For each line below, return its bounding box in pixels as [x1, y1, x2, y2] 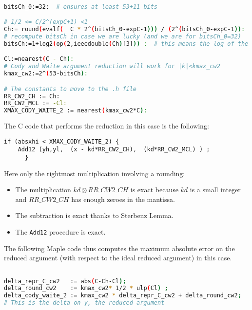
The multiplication [15, 184, 71, 195]
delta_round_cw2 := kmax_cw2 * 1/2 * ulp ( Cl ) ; [4, 285, 168, 292]
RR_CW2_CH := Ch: [4, 92, 60, 100]
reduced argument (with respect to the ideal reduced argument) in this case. [4, 253, 232, 263]
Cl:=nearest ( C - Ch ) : [4, 55, 74, 63]
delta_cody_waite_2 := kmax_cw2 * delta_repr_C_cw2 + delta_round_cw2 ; [4, 292, 241, 299]
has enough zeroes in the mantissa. [71, 194, 175, 204]
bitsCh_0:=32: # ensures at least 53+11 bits [4, 3, 158, 10]
